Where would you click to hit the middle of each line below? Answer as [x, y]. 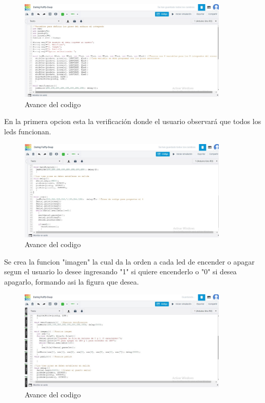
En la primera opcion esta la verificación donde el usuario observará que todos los [133, 121]
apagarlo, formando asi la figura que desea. [72, 281]
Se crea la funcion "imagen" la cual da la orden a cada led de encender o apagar [129, 261]
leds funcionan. [28, 131]
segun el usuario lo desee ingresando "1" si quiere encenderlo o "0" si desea [120, 271]
